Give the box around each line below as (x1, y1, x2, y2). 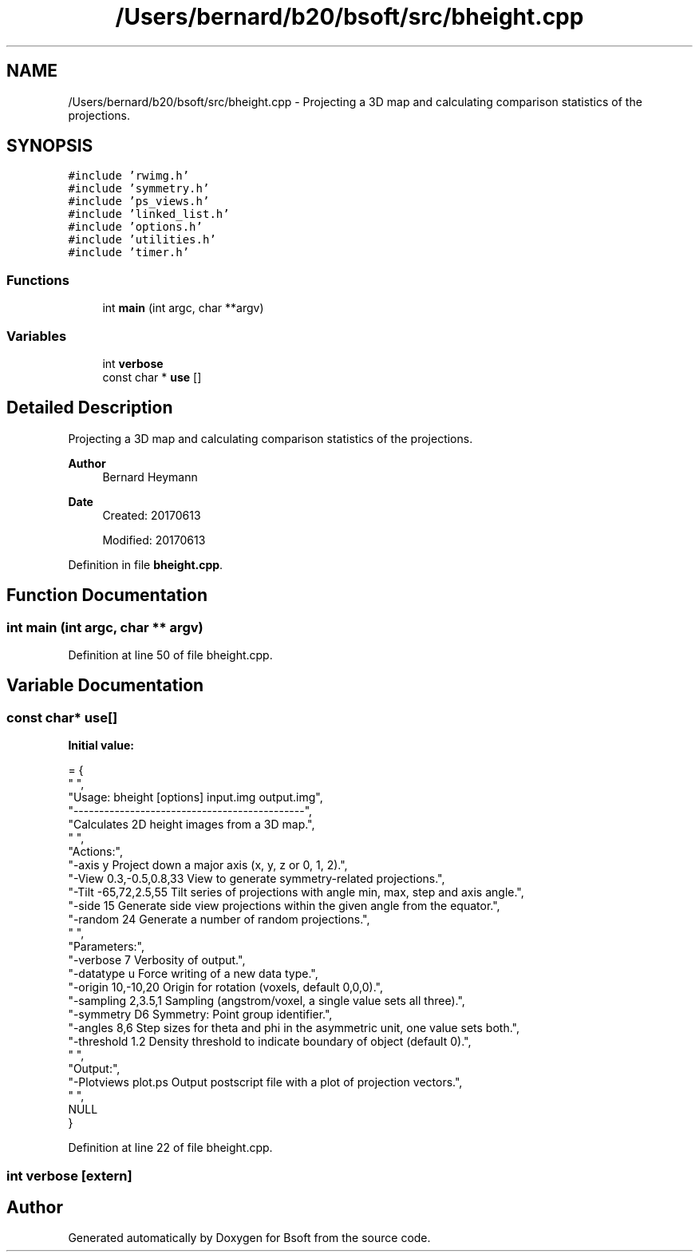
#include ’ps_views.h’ (68, 195, 210, 208)
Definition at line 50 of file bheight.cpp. (68, 648, 273, 662)
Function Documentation (6, 585, 207, 606)
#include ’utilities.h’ (68, 233, 216, 247)
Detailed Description (6, 398, 173, 418)
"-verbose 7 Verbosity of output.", (68, 953, 246, 967)
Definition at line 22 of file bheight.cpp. (68, 1141, 273, 1155)
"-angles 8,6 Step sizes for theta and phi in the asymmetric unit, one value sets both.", (68, 1021, 519, 1035)
